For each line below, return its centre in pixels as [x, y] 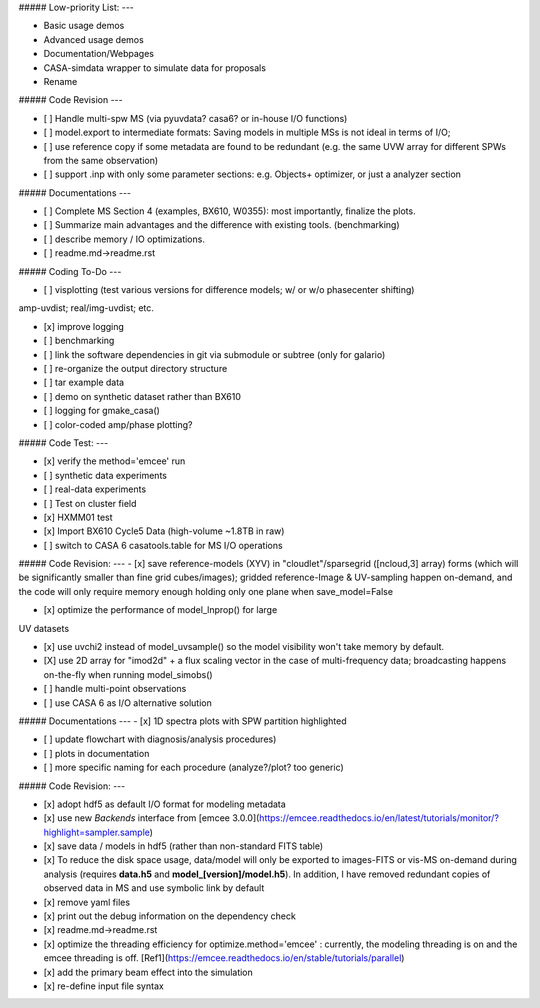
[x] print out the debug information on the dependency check [170, 916]
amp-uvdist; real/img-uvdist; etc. [86, 308]
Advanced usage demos [93, 39]
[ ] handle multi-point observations [115, 689]
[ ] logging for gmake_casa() [101, 411]
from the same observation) [101, 160]
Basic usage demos [84, 26]
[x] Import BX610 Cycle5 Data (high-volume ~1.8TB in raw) [164, 531]
